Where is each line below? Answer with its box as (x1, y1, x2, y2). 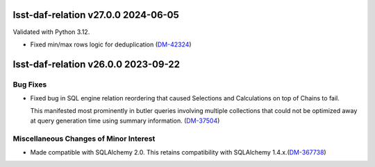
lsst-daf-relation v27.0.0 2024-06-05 (12, 9, 180, 21)
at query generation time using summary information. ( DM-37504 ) (30, 116, 220, 125)
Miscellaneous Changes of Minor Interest (12, 134, 156, 143)
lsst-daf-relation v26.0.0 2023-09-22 (12, 58, 181, 70)
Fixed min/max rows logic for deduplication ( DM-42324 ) (30, 40, 192, 49)
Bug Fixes (12, 80, 47, 89)
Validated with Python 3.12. (12, 28, 90, 36)
